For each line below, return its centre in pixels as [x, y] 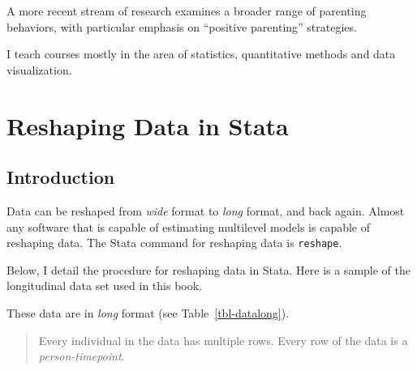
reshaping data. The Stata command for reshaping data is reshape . [174, 243]
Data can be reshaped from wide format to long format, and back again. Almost [206, 210]
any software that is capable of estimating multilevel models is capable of [188, 226]
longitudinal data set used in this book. [104, 286]
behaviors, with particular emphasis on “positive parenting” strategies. [182, 26]
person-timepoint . [82, 356]
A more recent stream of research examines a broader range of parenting [187, 11]
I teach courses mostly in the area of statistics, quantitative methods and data [201, 54]
